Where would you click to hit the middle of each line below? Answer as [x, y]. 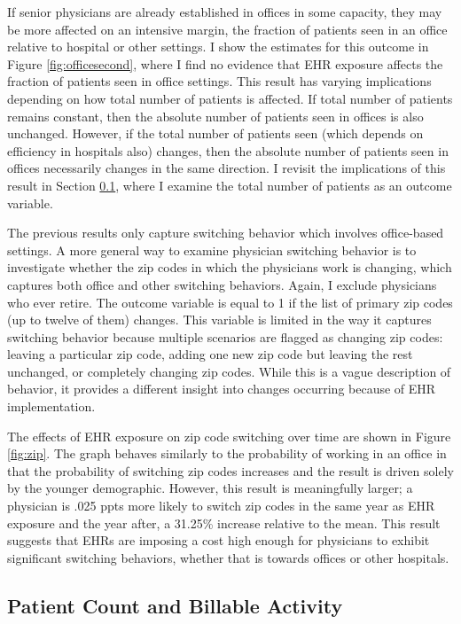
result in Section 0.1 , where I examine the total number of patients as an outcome [230, 185]
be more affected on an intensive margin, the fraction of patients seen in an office [227, 29]
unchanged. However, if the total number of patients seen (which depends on [215, 133]
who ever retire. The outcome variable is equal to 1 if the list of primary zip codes [230, 302]
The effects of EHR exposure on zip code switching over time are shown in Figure [229, 436]
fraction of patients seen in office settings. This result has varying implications [219, 81]
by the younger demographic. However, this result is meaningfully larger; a [210, 488]
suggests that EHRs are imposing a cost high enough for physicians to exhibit [219, 540]
